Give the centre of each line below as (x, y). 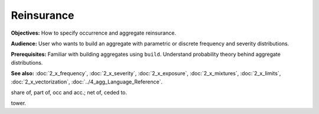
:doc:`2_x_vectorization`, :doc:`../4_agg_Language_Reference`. (87, 82)
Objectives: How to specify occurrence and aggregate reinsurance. (94, 33)
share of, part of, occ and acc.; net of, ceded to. (69, 92)
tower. (19, 103)
